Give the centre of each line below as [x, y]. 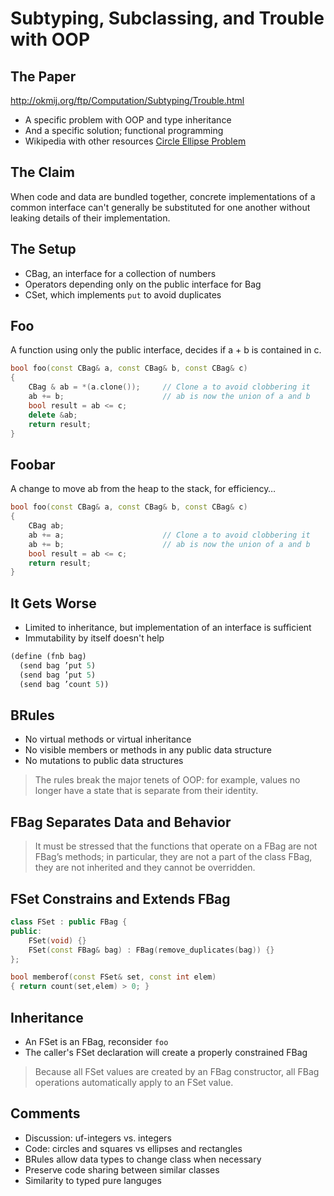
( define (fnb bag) [48, 657]
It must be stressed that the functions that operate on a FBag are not [176, 846]
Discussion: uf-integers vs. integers [98, 1138]
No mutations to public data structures [104, 761]
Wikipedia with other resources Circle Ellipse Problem [135, 141]
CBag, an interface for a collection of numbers [120, 273]
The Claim [42, 172]
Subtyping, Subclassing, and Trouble [167, 18]
